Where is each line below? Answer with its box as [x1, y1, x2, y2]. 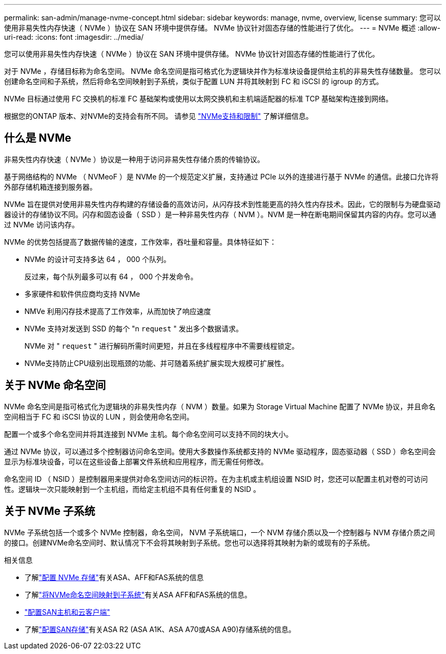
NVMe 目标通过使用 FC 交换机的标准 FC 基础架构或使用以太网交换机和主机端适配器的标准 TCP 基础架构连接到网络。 [4, 94, 393, 103]
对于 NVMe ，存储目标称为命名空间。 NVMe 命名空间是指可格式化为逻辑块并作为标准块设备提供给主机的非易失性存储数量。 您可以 [4, 67, 441, 75]
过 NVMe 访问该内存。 [4, 220, 79, 229]
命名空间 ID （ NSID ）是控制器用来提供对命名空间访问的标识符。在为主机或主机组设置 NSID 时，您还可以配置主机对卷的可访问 [4, 474, 428, 483]
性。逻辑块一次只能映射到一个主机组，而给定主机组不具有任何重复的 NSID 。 [4, 484, 261, 493]
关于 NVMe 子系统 [4, 505, 95, 518]
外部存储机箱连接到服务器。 [4, 182, 97, 191]
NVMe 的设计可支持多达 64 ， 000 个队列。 [24, 254, 171, 264]
